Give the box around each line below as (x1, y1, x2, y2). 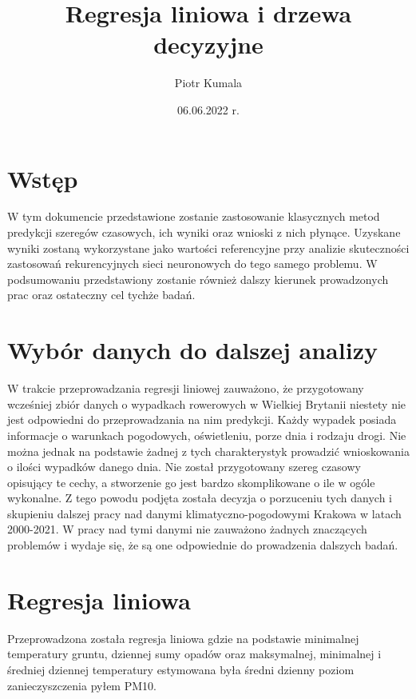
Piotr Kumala (174, 74, 243, 91)
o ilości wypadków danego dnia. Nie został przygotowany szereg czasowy (7, 458, 361, 475)
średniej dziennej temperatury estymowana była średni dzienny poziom (7, 661, 355, 677)
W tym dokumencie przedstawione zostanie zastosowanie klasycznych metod (7, 208, 380, 225)
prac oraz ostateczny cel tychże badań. (7, 286, 196, 303)
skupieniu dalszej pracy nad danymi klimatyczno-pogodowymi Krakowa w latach (7, 505, 402, 521)
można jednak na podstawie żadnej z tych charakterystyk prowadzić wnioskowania (7, 442, 410, 459)
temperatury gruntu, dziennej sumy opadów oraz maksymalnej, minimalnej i (7, 645, 382, 662)
